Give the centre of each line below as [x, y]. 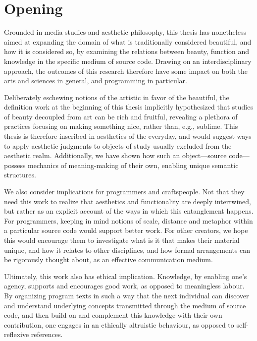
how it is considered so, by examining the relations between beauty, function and [127, 51]
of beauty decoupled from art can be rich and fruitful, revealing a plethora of [121, 116]
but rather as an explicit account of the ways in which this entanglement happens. [129, 211]
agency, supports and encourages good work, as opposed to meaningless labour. [124, 286]
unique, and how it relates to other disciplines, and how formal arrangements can [127, 250]
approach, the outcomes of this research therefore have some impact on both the [126, 71]
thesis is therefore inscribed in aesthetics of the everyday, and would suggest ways [128, 136]
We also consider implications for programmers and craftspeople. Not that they [124, 192]
